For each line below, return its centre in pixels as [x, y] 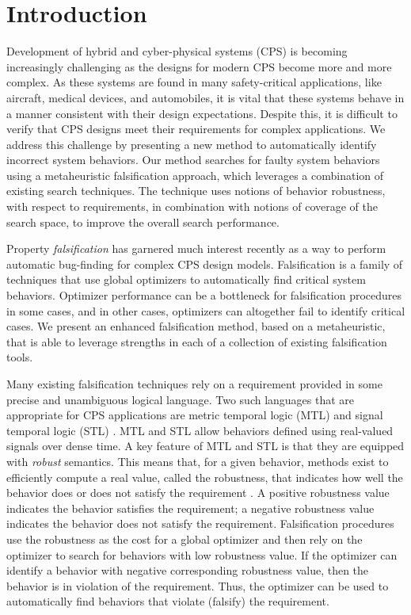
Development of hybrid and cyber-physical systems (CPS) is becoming [177, 51]
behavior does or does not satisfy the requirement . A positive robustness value [198, 493]
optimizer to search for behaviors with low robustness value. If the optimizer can [202, 554]
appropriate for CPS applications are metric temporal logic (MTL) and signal [195, 415]
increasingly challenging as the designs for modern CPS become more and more [199, 66]
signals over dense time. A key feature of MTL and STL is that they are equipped [205, 446]
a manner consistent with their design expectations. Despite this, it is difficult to [202, 113]
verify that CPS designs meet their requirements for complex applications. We [196, 129]
